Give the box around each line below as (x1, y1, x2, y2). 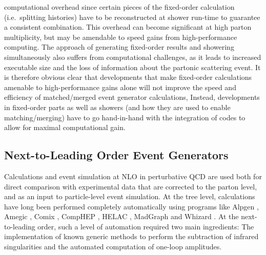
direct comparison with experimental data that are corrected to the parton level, (4, 181, 257, 192)
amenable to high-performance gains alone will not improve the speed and (4, 81, 236, 92)
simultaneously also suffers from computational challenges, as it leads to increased (4, 51, 261, 62)
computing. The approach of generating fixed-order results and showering (4, 41, 234, 52)
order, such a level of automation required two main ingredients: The (37, 221, 254, 231)
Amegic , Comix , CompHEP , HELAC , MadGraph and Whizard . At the (4, 211, 239, 222)
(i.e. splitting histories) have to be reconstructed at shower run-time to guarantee (4, 11, 260, 22)
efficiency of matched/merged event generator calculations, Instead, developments (4, 92, 260, 102)
